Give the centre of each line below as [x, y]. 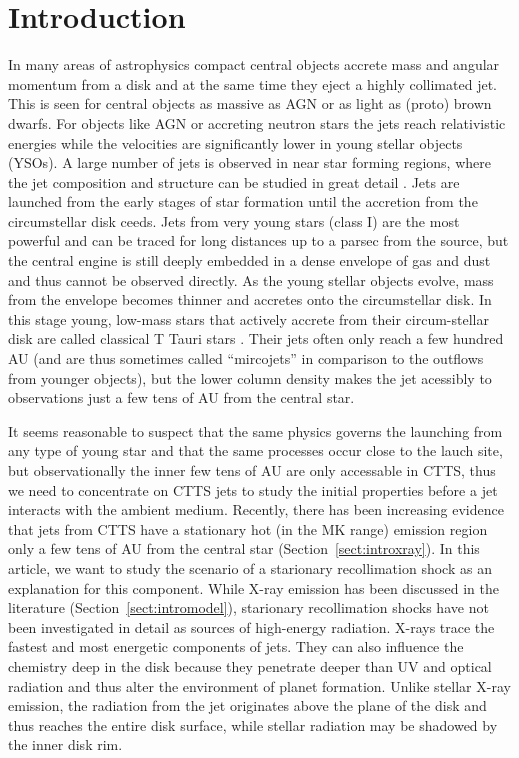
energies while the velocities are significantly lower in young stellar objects [235, 142]
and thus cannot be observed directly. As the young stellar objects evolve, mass [251, 279]
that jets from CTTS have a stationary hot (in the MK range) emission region [248, 528]
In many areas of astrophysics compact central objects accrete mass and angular [254, 64]
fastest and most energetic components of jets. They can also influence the [236, 646]
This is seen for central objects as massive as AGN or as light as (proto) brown [250, 103]
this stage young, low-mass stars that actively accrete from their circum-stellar [248, 318]
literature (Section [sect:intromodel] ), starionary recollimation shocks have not [248, 607]
